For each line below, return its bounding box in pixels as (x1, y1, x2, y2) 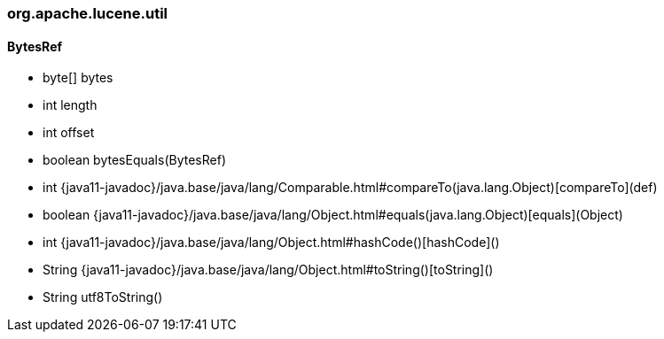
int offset (43, 125, 95, 141)
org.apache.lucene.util (7, 4, 168, 22)
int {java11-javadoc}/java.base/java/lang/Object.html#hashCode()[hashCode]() (43, 235, 500, 250)
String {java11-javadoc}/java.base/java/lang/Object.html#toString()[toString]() (43, 262, 494, 278)
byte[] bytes (43, 70, 113, 86)
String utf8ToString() (43, 289, 163, 305)
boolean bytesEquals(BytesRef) (43, 152, 226, 168)
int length (43, 97, 98, 113)
